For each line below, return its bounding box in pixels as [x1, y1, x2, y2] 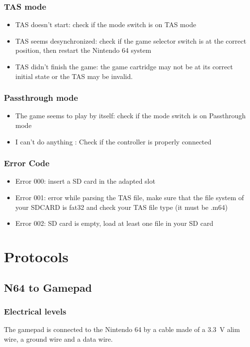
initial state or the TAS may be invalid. [15, 71, 133, 81]
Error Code [4, 157, 50, 169]
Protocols [4, 246, 68, 266]
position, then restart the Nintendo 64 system [15, 45, 151, 55]
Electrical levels [4, 305, 67, 317]
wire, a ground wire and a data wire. [4, 333, 113, 344]
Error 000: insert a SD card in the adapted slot [15, 176, 155, 186]
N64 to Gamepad [4, 280, 92, 295]
